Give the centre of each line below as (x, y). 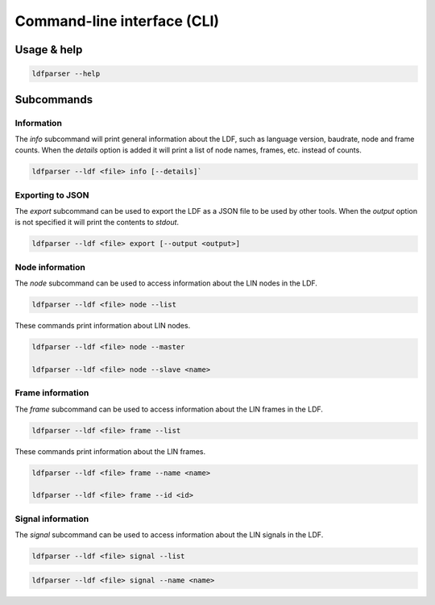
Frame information (52, 393)
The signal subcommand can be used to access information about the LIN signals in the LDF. (169, 535)
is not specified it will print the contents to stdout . (97, 223)
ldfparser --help (66, 74)
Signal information (52, 519)
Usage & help (49, 50)
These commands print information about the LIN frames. (110, 451)
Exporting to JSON (52, 195)
